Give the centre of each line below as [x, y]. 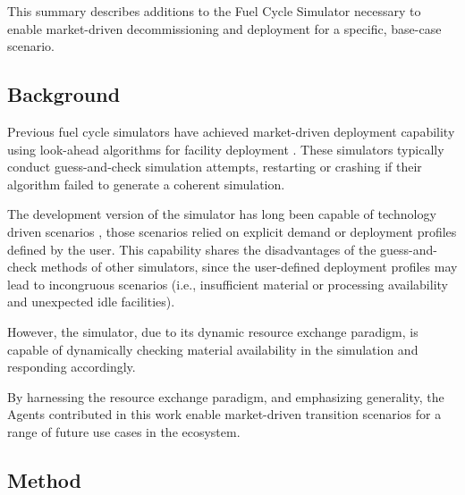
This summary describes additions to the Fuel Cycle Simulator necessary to [214, 11]
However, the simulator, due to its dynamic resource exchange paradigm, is [213, 331]
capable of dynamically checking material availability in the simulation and [213, 349]
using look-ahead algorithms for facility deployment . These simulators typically [226, 149]
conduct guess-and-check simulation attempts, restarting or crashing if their [215, 167]
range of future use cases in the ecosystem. [124, 431]
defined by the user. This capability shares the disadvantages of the [192, 249]
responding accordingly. [72, 367]
